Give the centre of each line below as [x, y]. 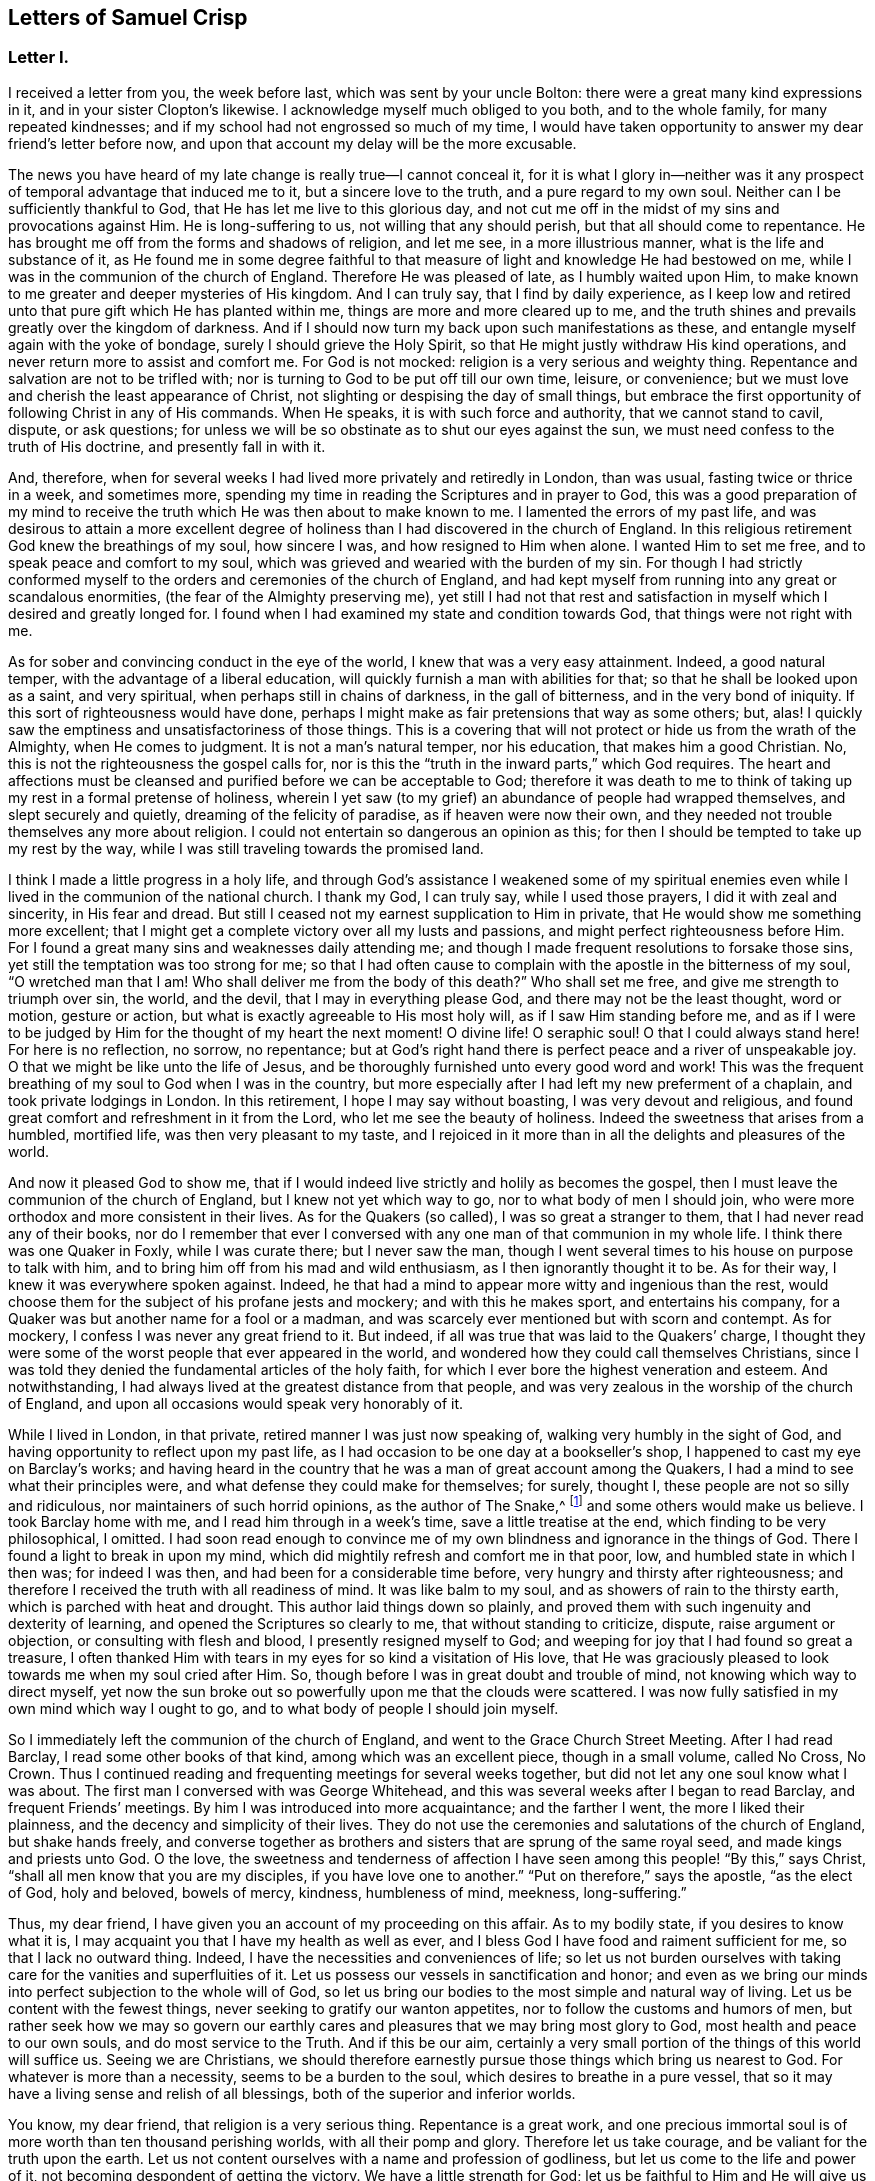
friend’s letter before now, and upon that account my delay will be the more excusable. [292, 143]
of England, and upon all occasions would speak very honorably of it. [236, 1403]
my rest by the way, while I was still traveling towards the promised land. [246, 848]
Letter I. [38, 57]
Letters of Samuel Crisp [128, 17]
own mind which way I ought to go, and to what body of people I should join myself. [283, 1709]
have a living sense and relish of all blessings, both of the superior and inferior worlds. [292, 2094]
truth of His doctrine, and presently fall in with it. [167, 446]
